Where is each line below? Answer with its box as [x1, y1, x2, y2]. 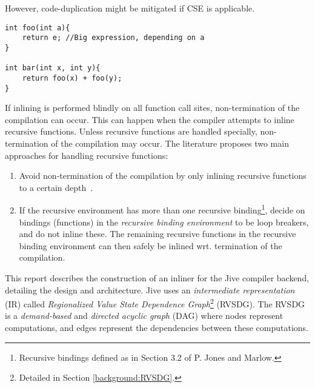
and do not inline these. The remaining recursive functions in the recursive [19, 227, 296, 240]
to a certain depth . [19, 181, 93, 193]
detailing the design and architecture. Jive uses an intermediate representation [5, 283, 295, 296]
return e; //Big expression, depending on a [22, 33, 205, 42]
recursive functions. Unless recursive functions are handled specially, [5, 125, 257, 138]
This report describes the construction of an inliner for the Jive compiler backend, [5, 271, 310, 284]
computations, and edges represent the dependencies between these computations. [5, 321, 309, 333]
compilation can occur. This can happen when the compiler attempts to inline [5, 113, 294, 125]
